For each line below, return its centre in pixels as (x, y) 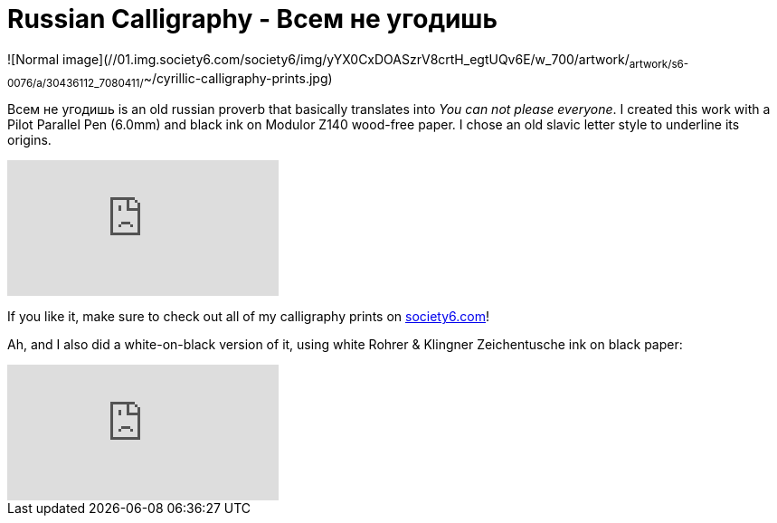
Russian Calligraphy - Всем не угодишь (252, 19)
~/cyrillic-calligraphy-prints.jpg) (238, 78)
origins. (29, 140)
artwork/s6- (659, 64)
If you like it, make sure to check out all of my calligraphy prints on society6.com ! (249, 317)
